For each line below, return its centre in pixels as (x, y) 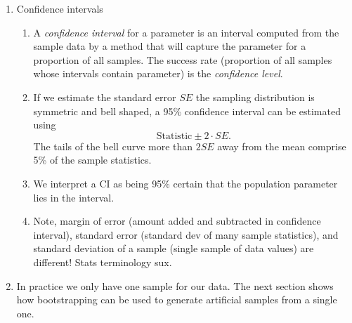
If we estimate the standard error (105, 97)
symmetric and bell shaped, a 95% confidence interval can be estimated (187, 111)
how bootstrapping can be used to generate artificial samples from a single (177, 299)
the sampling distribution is (255, 97)
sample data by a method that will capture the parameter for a (170, 46)
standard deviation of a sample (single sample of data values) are (174, 248)
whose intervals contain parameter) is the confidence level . (158, 73)
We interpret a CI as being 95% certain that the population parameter (185, 183)
